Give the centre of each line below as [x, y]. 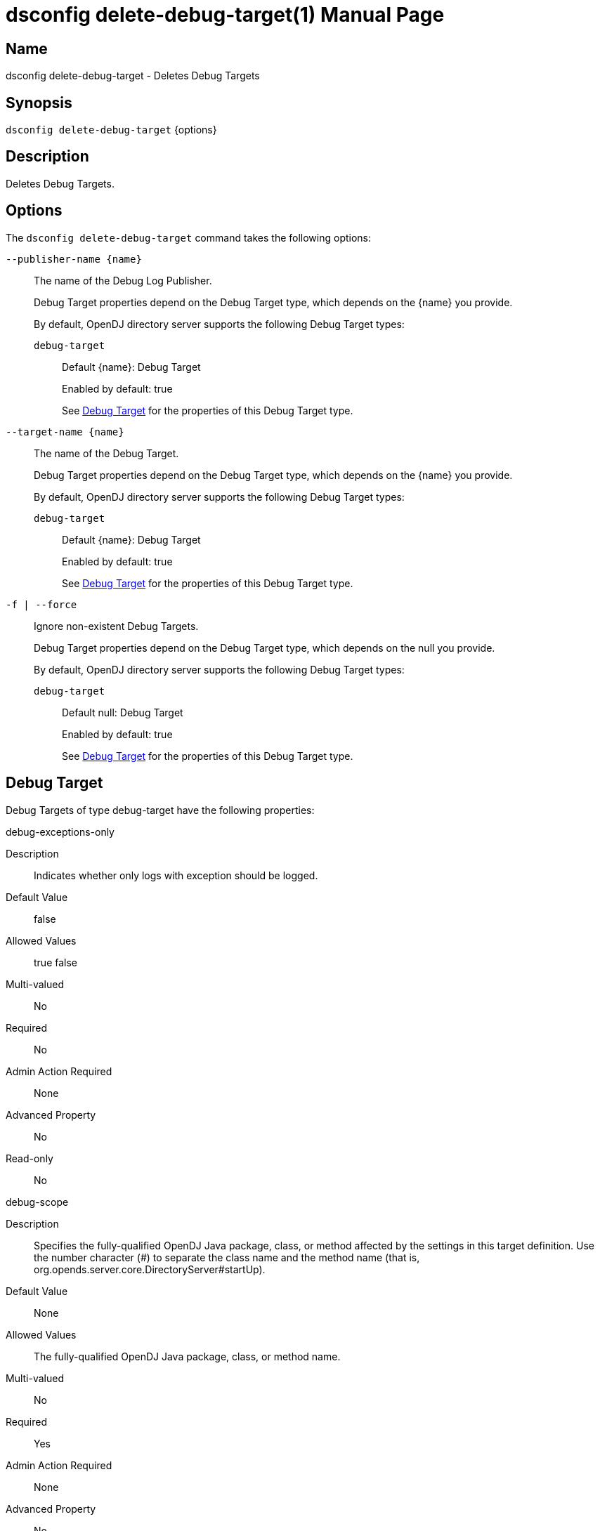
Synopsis [39, 103]
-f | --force [41, 604]
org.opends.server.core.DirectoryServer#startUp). [150, 1269]
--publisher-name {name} [74, 259]
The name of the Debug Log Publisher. [123, 280]
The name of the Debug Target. [106, 453]
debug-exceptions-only [60, 832]
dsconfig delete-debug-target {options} [111, 130]
